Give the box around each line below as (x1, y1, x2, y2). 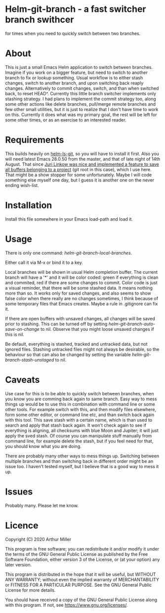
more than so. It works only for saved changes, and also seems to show (5, 290, 152, 296)
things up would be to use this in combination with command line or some (5, 401, 155, 407)
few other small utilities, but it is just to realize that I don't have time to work (5, 106, 159, 112)
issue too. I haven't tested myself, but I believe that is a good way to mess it (5, 463, 159, 469)
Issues (5, 486, 33, 497)
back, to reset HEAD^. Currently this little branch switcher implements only (5, 90, 157, 96)
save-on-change (5, 326, 40, 332)
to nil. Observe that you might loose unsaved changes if (40, 326, 154, 332)
